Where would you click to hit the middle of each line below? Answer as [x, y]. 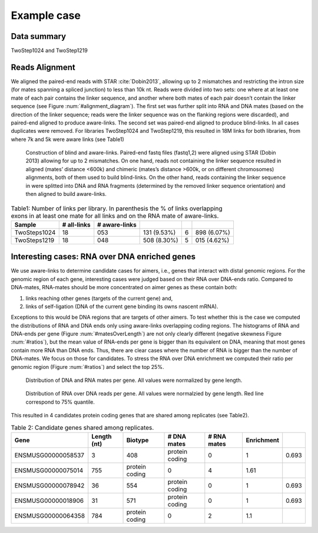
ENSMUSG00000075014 [49, 470]
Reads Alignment [43, 67]
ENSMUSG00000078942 [49, 485]
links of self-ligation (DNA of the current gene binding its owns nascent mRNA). [122, 306]
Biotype [138, 440]
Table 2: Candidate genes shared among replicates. [82, 427]
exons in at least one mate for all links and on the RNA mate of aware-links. [115, 215]
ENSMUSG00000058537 [49, 455]
